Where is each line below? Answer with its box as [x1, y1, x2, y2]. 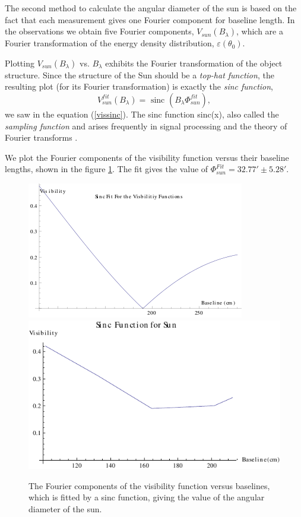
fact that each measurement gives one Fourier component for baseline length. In [5, 13, 295, 26]
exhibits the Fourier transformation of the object [105, 56, 283, 69]
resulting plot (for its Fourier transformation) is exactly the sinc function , [5, 80, 274, 93]
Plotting [5, 56, 34, 69]
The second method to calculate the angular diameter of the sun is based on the [5, 2, 297, 14]
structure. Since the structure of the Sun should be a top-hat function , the [5, 68, 274, 81]
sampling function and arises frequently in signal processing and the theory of [5, 119, 287, 132]
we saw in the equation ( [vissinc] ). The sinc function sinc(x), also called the [5, 107, 279, 120]
